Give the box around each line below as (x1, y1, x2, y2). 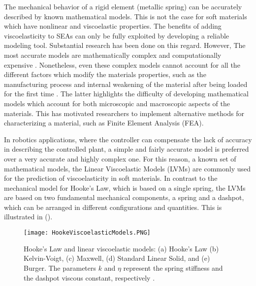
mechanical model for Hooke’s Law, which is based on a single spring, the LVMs (4, 182, 246, 193)
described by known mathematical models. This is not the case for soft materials (4, 11, 247, 21)
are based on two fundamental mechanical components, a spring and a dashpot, (4, 192, 244, 203)
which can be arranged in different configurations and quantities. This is (4, 202, 222, 212)
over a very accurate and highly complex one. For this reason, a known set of (4, 153, 236, 163)
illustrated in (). (4, 211, 53, 222)
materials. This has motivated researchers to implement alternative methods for (4, 108, 244, 118)
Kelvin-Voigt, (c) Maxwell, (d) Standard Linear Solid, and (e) (24, 253, 210, 263)
